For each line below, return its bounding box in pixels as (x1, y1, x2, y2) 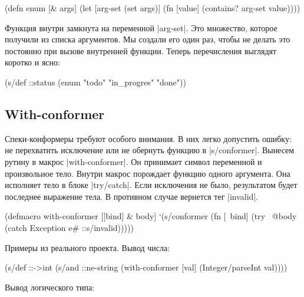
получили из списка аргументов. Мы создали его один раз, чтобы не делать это (5, 33, 290, 45)
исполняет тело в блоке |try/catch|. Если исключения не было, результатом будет (5, 179, 298, 191)
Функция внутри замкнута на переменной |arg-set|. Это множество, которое (5, 21, 277, 34)
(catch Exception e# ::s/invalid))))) (5, 221, 134, 233)
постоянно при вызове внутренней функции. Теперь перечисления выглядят (5, 44, 277, 57)
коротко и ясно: (5, 56, 60, 68)
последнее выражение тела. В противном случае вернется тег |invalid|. (5, 190, 259, 202)
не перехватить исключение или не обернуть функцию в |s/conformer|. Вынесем (5, 144, 295, 156)
